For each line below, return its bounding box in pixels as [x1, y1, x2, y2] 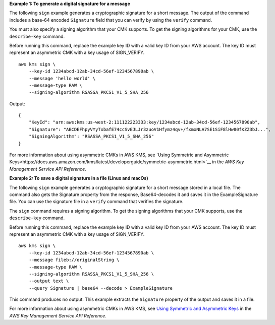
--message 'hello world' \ [28, 76, 96, 81]
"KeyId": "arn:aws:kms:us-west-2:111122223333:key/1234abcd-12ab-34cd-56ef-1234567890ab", [28, 119, 261, 125]
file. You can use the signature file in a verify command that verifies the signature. [9, 199, 184, 205]
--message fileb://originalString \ [28, 257, 120, 263]
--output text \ [28, 278, 69, 284]
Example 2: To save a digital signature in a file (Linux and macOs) [9, 175, 148, 181]
